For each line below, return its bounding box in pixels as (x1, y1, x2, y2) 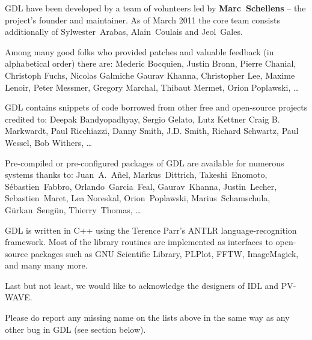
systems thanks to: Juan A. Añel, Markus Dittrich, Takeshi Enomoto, (5, 168, 268, 181)
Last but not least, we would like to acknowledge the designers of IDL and (5, 279, 279, 291)
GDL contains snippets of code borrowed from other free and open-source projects (5, 101, 308, 114)
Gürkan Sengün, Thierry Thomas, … (5, 203, 141, 216)
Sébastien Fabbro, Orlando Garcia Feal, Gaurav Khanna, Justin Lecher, (5, 180, 277, 192)
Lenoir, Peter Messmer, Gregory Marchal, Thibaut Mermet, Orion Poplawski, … (5, 80, 299, 93)
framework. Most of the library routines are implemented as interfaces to (5, 235, 273, 248)
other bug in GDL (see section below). (5, 323, 146, 335)
